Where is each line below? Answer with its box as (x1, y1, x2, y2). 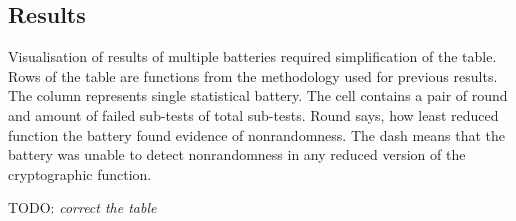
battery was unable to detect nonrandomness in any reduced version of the (8, 144, 466, 165)
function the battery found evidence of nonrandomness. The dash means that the (8, 124, 506, 145)
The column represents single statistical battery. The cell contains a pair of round (8, 85, 508, 106)
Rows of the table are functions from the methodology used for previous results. (8, 65, 498, 86)
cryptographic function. (8, 163, 152, 184)
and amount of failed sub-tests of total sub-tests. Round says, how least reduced (8, 104, 499, 125)
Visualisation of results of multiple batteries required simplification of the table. (8, 46, 497, 67)
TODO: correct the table (8, 197, 157, 218)
